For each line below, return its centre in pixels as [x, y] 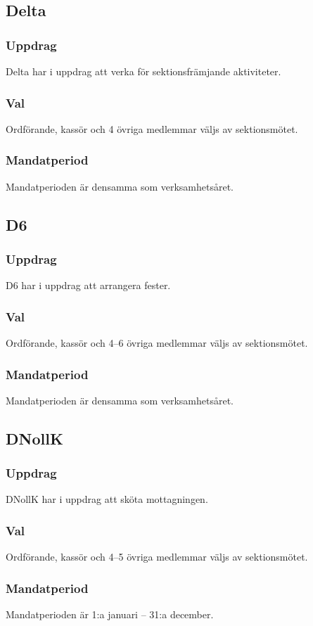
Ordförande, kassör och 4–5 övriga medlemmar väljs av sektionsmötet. [157, 557]
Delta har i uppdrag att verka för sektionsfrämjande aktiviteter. [143, 71]
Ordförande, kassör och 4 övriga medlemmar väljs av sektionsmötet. [152, 128]
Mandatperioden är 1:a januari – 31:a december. [110, 614]
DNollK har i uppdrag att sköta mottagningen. [107, 499]
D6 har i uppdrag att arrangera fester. [88, 285]
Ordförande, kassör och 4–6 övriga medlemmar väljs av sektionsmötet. [157, 343]
